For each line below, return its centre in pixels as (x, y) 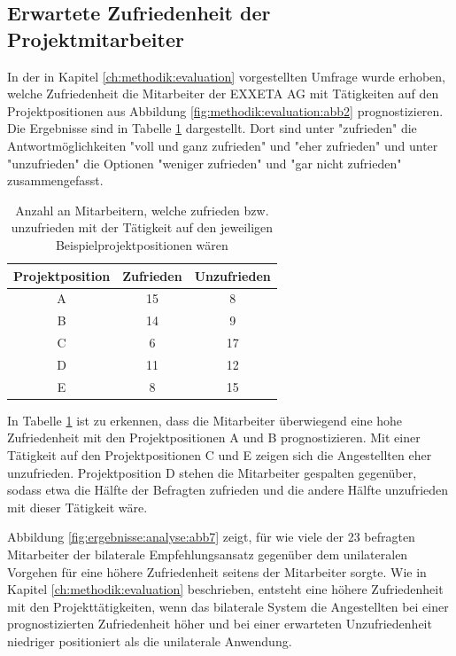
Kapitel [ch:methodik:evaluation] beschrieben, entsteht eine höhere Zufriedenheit (225, 589)
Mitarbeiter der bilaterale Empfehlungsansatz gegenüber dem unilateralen (208, 554)
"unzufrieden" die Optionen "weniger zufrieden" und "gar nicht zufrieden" (205, 163)
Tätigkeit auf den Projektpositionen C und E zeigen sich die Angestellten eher (220, 455)
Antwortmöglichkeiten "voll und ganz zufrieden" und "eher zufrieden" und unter (223, 145)
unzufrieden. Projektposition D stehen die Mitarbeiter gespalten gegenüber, (212, 472)
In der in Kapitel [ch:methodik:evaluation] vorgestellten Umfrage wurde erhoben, (227, 76)
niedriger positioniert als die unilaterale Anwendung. (150, 640)
